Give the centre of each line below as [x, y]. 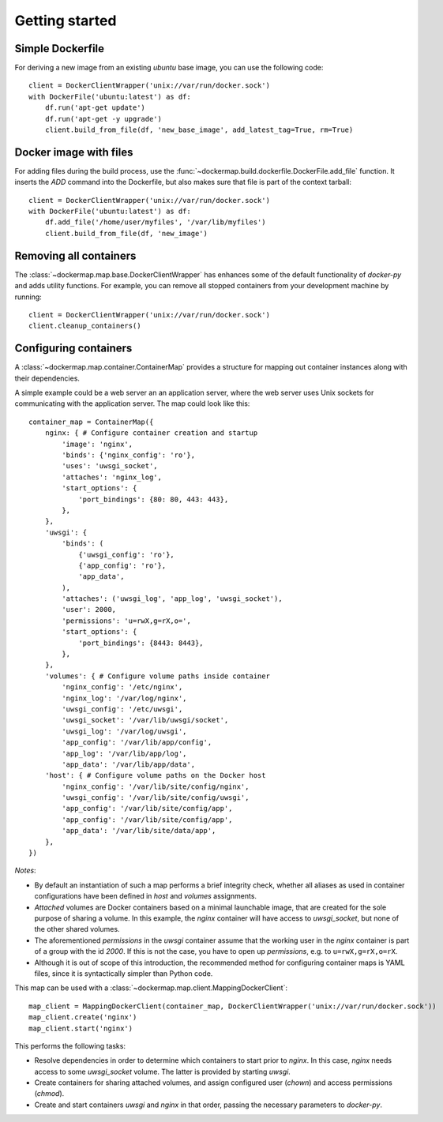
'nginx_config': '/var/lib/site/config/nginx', [156, 786]
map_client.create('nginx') [83, 1017]
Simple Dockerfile [60, 49]
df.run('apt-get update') [95, 108]
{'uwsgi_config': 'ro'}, [127, 554]
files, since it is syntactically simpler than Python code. [124, 973]
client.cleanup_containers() [85, 326]
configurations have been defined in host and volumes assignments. [145, 896]
